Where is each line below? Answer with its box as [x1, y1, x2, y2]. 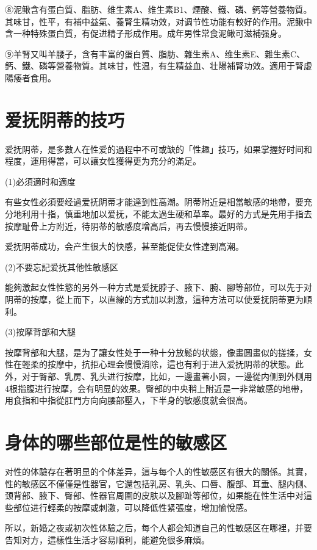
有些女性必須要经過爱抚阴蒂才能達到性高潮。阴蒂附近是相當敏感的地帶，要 [5, 195, 304, 208]
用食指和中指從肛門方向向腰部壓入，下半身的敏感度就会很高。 [5, 394, 252, 407]
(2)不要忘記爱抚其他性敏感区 [5, 260, 118, 273]
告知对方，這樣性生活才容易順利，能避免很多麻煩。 [5, 533, 210, 546]
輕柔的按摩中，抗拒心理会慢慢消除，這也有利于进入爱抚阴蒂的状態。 [21, 358, 295, 371]
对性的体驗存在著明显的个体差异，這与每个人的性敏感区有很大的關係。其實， [5, 465, 312, 477]
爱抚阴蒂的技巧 [5, 107, 125, 132]
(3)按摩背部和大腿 [5, 325, 76, 338]
